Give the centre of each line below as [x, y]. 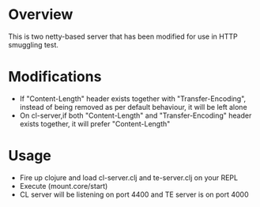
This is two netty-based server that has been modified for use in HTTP [123, 36]
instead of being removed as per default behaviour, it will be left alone [133, 107]
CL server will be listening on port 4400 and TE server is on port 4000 [134, 194]
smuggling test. [34, 44]
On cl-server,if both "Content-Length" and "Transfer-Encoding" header [136, 115]
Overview [41, 15]
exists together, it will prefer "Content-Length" [95, 123]
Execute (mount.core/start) [64, 186]
